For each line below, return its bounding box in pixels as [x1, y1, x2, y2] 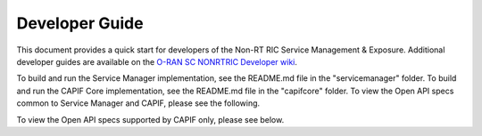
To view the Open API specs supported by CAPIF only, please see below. [16, 114, 285, 124]
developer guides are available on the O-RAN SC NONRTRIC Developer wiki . [16, 56, 298, 67]
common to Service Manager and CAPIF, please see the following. [16, 98, 261, 108]
